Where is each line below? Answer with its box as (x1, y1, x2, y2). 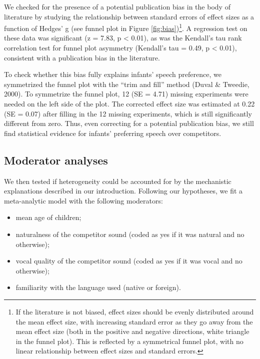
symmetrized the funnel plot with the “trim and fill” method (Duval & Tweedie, (4, 78, 249, 89)
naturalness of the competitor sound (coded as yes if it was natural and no (15, 228, 244, 239)
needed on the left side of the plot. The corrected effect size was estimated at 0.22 (4, 98, 255, 108)
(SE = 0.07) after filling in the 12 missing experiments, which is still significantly (4, 108, 252, 118)
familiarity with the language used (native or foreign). (15, 282, 181, 292)
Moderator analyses (4, 152, 108, 167)
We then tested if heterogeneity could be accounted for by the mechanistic (4, 175, 231, 186)
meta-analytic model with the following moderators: (4, 195, 163, 205)
